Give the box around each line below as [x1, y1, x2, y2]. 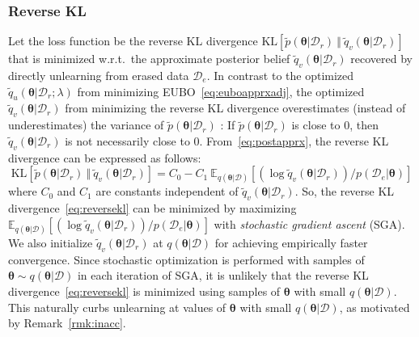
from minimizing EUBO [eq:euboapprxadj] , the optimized [77, 82, 365, 99]
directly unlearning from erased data [8, 67, 189, 84]
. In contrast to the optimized [206, 67, 354, 84]
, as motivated [339, 298, 410, 315]
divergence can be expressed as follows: [8, 149, 201, 166]
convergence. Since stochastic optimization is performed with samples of [8, 251, 365, 267]
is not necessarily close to [65, 132, 190, 149]
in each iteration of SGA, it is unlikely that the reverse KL [77, 267, 369, 284]
